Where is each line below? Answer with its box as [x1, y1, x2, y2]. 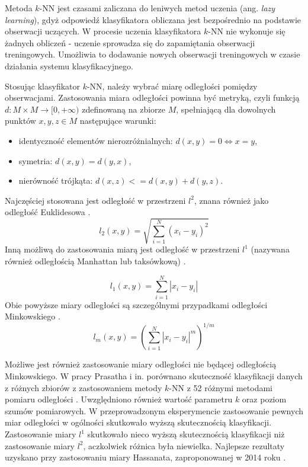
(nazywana [251, 243, 290, 255]
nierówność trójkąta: [18, 174, 93, 187]
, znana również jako [194, 194, 269, 206]
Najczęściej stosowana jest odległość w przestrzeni [5, 194, 186, 206]
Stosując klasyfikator [5, 79, 80, 92]
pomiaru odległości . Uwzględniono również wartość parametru [5, 393, 233, 405]
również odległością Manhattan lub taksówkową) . [5, 255, 186, 267]
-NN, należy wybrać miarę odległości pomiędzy [86, 79, 258, 92]
